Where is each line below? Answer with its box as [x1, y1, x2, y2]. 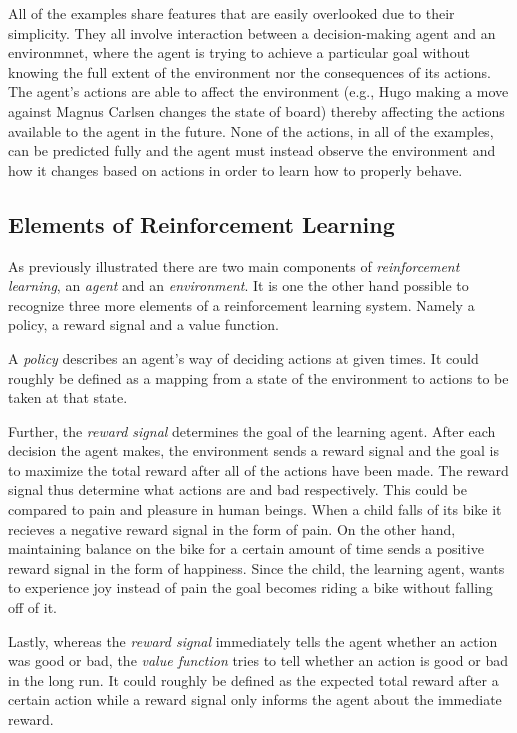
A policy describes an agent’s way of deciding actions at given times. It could [8, 347, 479, 368]
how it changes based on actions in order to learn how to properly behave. [8, 159, 463, 180]
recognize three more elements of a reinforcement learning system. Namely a [8, 294, 475, 315]
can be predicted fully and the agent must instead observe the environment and [8, 140, 496, 161]
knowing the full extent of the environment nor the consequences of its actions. [8, 61, 491, 82]
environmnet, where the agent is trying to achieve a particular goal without [8, 42, 470, 63]
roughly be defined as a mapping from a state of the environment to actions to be [8, 367, 509, 388]
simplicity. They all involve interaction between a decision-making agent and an [8, 22, 496, 43]
